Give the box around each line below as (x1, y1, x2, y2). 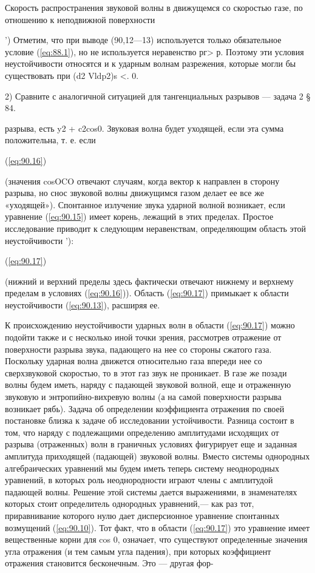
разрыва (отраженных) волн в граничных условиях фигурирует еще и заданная (5, 438, 297, 450)
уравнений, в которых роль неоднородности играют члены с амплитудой (5, 473, 273, 486)
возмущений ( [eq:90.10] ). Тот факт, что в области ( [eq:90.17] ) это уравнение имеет (5, 521, 310, 534)
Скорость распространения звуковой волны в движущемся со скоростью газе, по (5, 1, 303, 13)
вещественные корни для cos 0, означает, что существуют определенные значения (5, 533, 308, 546)
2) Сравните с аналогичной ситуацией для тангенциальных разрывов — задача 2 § (5, 89, 311, 102)
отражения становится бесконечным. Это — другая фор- (5, 557, 214, 569)
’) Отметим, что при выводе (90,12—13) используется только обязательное (5, 33, 282, 46)
